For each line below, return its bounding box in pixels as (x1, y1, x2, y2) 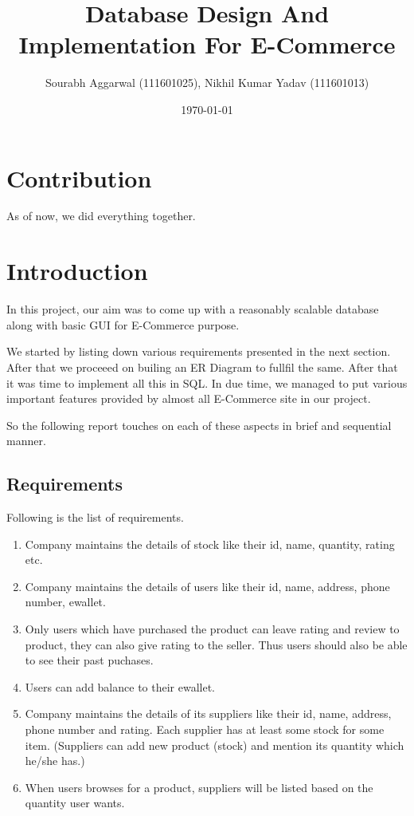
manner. (6, 432, 46, 449)
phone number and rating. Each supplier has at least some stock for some (25, 721, 385, 738)
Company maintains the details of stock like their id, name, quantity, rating (25, 535, 395, 552)
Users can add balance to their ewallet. (25, 678, 216, 695)
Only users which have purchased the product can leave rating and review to (25, 621, 400, 637)
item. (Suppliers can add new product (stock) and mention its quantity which (25, 736, 404, 753)
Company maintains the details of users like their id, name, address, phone (25, 578, 390, 594)
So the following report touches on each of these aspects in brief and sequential (6, 416, 392, 433)
